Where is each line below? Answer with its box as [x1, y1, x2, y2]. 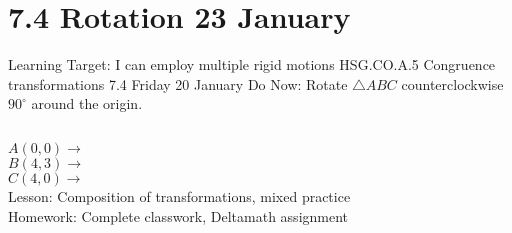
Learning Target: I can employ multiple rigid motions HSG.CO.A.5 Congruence [8, 54, 496, 75]
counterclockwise [401, 73, 504, 94]
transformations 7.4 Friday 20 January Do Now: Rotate [8, 73, 348, 94]
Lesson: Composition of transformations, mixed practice [8, 185, 351, 206]
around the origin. [31, 93, 143, 114]
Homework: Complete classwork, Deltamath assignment [8, 205, 349, 226]
